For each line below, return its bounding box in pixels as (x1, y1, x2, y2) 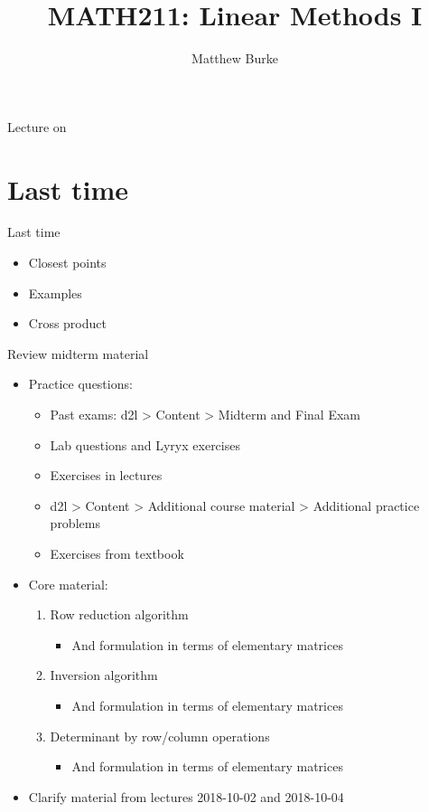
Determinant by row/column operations (50, 726, 270, 745)
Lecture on (7, 117, 67, 136)
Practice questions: (28, 374, 133, 393)
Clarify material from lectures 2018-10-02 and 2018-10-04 (28, 787, 344, 806)
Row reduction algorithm (50, 605, 189, 624)
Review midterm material (7, 344, 149, 363)
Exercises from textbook (50, 543, 184, 562)
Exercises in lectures (50, 466, 163, 485)
